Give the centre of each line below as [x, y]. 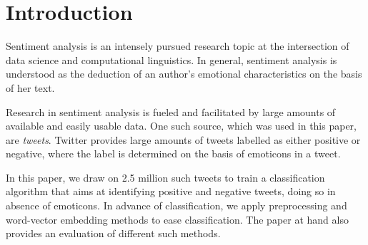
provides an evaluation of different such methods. [113, 233]
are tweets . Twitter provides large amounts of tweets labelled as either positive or [183, 139]
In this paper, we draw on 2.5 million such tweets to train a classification [165, 177]
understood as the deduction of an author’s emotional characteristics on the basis [184, 74]
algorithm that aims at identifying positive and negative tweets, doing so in [171, 191]
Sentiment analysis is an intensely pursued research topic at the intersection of [178, 46]
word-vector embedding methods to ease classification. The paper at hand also [177, 219]
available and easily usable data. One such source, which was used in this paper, [181, 126]
